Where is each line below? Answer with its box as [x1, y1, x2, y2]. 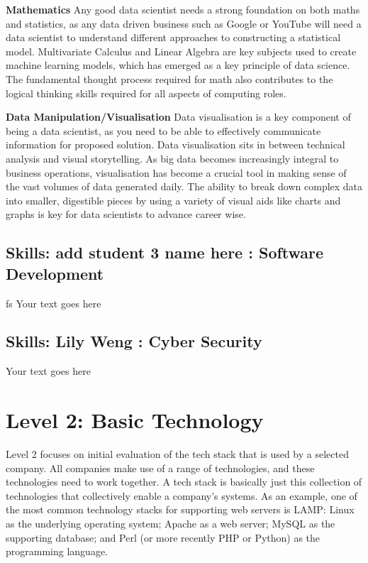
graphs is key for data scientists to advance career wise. [6, 207, 246, 222]
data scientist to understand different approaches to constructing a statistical [6, 30, 341, 45]
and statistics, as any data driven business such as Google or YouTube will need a [6, 16, 362, 31]
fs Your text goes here [6, 295, 101, 310]
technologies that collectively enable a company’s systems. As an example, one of [6, 488, 357, 503]
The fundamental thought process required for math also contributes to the [6, 71, 333, 86]
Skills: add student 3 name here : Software [6, 241, 324, 263]
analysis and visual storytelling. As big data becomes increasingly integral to [6, 151, 339, 165]
